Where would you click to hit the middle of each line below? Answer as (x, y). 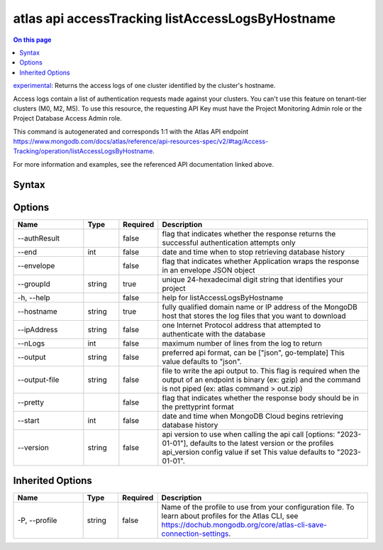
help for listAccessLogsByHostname (223, 297)
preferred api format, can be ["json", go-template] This (254, 353)
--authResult (39, 238)
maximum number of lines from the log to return (242, 343)
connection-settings (195, 534)
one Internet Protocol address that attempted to (242, 325)
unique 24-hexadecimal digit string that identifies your (252, 279)
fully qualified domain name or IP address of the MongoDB (260, 307)
